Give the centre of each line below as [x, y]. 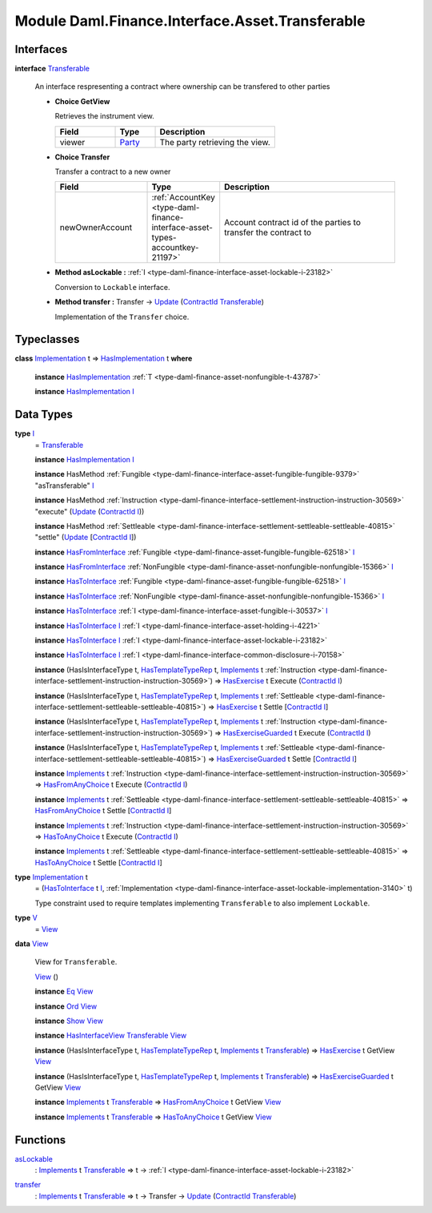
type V [26, 918]
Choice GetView [82, 101]
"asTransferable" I [64, 486]
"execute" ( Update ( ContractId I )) [90, 511]
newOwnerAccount [96, 228]
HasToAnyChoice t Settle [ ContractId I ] [99, 862]
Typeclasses [47, 339]
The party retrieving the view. [215, 142]
